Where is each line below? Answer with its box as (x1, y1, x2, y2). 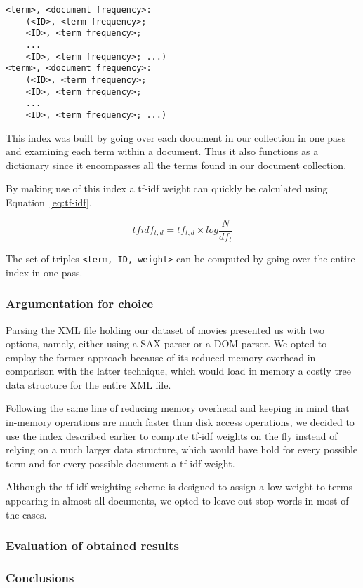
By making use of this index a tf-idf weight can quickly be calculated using (6, 181, 328, 196)
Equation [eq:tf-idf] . (6, 194, 92, 209)
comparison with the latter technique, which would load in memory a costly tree (6, 363, 351, 378)
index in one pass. (6, 265, 83, 279)
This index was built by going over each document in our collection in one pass (6, 130, 346, 145)
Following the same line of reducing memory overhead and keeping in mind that (6, 401, 350, 415)
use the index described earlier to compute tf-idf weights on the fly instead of (6, 428, 338, 443)
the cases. (6, 507, 47, 521)
